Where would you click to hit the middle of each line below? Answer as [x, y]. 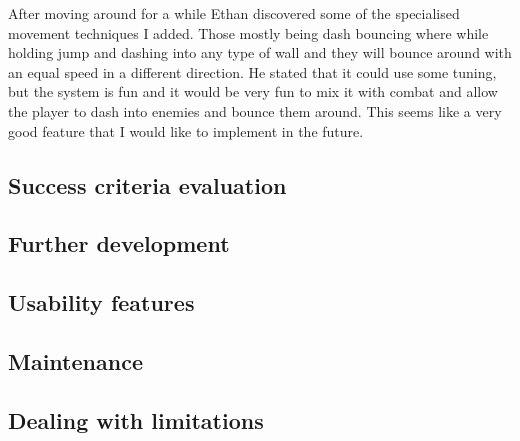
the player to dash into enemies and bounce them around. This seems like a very [255, 110]
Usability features [101, 302]
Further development [119, 243]
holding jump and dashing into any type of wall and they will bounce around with [260, 52]
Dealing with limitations [136, 419]
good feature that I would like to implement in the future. [186, 130]
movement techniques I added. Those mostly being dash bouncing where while [248, 32]
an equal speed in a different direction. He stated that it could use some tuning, [252, 71]
